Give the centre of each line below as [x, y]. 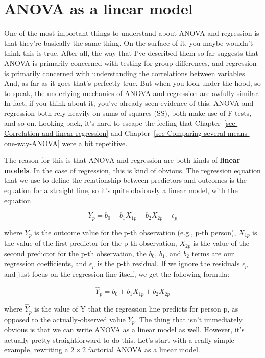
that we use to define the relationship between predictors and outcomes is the [125, 180]
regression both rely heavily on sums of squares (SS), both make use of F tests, [128, 113]
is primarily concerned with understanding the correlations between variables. [126, 73]
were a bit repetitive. [95, 143]
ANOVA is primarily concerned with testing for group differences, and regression [130, 63]
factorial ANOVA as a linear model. [144, 350]
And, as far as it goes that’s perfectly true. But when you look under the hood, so [132, 83]
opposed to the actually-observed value [65, 319]
